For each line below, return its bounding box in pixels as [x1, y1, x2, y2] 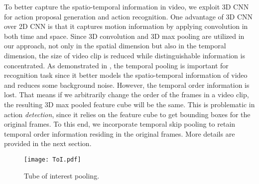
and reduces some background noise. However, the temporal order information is [4, 79, 250, 90]
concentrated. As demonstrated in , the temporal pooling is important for [4, 60, 229, 70]
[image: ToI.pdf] [24, 156, 81, 163]
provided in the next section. [4, 138, 92, 149]
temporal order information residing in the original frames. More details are [4, 128, 235, 139]
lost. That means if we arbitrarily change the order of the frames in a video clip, [4, 89, 249, 100]
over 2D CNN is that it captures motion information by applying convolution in [4, 21, 248, 31]
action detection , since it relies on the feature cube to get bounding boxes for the [4, 109, 251, 119]
